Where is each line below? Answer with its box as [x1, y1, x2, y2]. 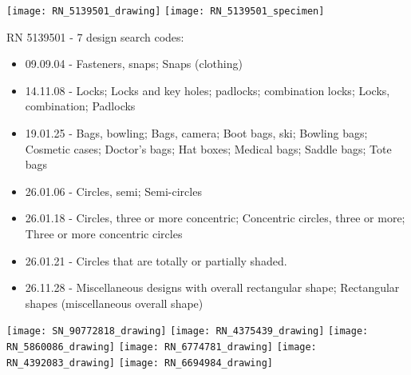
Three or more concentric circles [25, 225, 183, 241]
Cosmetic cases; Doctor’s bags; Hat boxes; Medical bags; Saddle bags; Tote [25, 140, 392, 157]
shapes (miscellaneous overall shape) [25, 294, 204, 311]
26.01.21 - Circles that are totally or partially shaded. [25, 252, 287, 269]
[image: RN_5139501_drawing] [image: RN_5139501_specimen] [6, 6, 325, 17]
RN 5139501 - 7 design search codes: [6, 28, 184, 45]
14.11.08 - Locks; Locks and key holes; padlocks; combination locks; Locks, [25, 82, 390, 98]
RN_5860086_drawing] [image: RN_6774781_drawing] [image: [6, 341, 317, 353]
